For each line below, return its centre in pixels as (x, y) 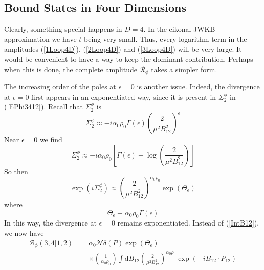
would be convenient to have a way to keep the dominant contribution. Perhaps (129, 59)
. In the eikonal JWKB (179, 29)
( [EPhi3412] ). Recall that (43, 107)
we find (51, 139)
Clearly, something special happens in (63, 29)
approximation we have (40, 39)
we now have (24, 232)
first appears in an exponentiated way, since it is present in (124, 96)
